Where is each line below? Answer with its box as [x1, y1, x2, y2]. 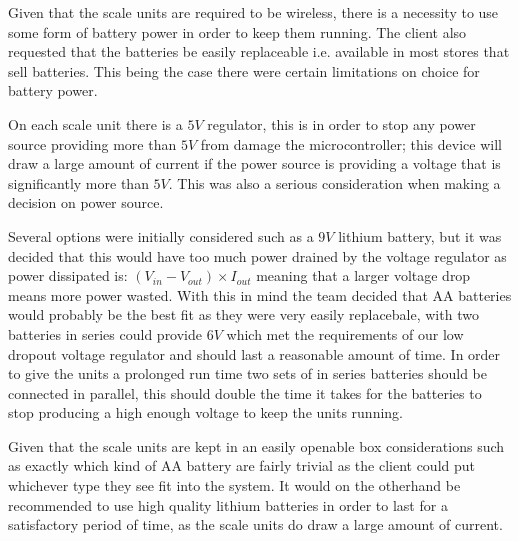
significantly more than [8, 172, 149, 193]
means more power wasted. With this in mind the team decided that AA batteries [8, 284, 512, 305]
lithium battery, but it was [338, 225, 502, 246]
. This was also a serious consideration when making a [168, 172, 501, 193]
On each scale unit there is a [8, 113, 183, 134]
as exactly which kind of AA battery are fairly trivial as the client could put [8, 455, 475, 476]
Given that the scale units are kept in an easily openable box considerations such [8, 435, 505, 456]
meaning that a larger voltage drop [256, 265, 471, 286]
